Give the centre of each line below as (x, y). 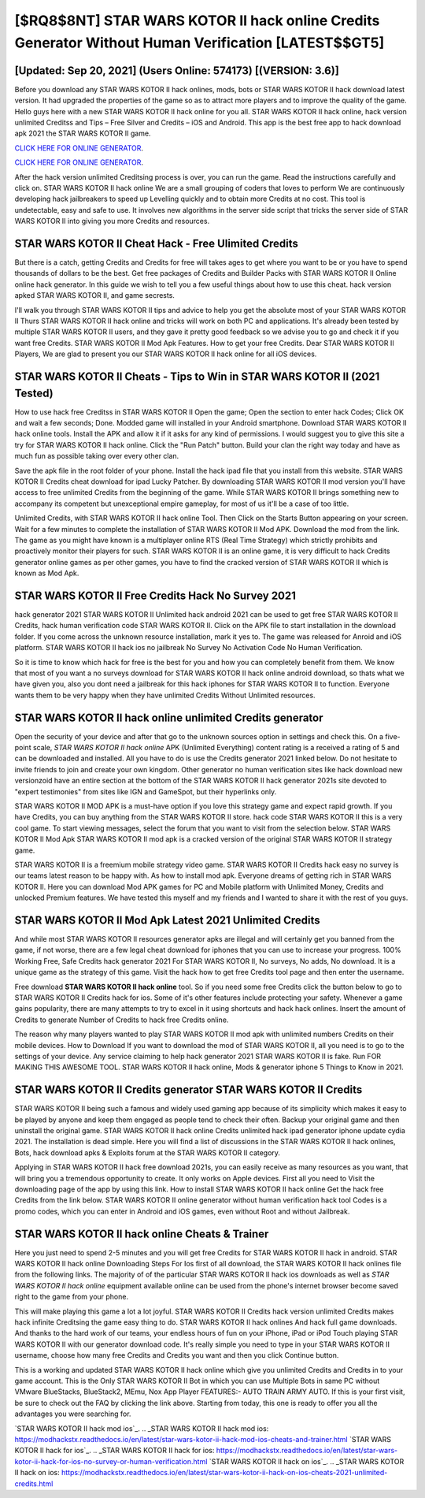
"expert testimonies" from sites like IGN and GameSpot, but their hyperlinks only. (146, 791)
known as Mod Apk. (47, 573)
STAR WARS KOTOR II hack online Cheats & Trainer (142, 1234)
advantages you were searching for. (73, 1414)
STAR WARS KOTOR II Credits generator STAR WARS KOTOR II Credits (188, 1090)
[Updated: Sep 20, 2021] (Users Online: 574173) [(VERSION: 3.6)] (177, 71)
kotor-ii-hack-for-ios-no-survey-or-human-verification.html (111, 1461)
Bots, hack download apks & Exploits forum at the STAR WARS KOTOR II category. (148, 1152)
